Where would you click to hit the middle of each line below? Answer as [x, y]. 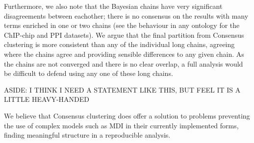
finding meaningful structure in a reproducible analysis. [87, 135]
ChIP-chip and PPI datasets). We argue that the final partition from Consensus [124, 35]
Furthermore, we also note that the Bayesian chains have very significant [113, 6]
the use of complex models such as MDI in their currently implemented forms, [121, 125]
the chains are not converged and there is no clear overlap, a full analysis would [124, 63]
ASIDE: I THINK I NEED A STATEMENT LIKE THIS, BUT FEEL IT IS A [122, 89]
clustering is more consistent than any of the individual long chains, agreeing [119, 44]
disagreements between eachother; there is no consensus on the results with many [126, 15]
